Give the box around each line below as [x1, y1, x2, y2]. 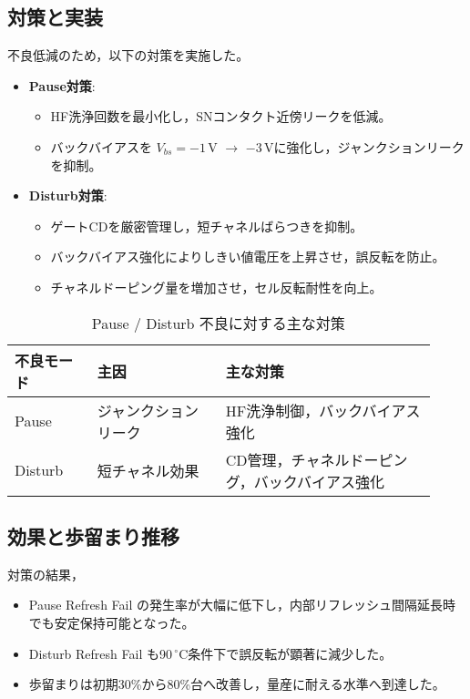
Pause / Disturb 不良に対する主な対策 [91, 312, 345, 334]
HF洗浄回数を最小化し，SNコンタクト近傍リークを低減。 [50, 107, 392, 126]
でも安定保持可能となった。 [28, 612, 195, 632]
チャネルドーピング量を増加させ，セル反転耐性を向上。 [50, 277, 383, 296]
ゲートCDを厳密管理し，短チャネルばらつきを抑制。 [50, 216, 363, 235]
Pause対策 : [28, 76, 96, 95]
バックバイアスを [50, 137, 152, 156]
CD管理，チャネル [225, 448, 350, 470]
